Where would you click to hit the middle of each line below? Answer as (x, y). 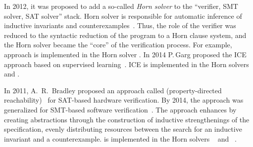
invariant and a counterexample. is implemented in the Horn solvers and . (120, 138)
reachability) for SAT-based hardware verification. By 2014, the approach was (124, 100)
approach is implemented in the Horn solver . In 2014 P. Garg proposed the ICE (125, 54)
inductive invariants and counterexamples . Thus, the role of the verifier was (120, 25)
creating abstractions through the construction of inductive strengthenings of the (127, 119)
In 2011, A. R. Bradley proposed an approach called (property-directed (113, 90)
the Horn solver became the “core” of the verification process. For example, (118, 45)
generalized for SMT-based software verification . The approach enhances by (120, 109)
